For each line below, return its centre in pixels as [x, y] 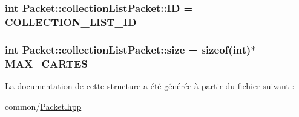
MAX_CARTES [46, 63]
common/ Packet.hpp [43, 106]
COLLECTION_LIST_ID [71, 21]
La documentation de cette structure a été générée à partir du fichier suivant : [150, 85]
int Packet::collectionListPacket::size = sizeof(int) [128, 49]
